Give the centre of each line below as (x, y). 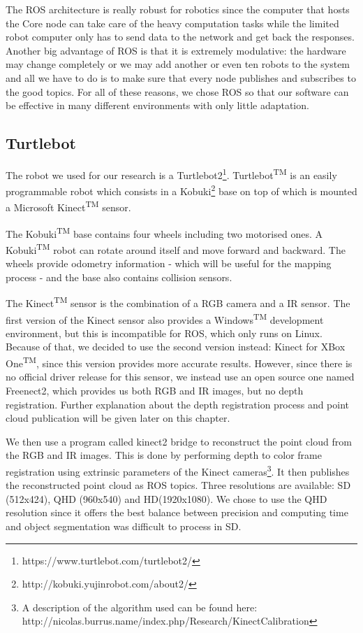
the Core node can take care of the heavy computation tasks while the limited (172, 23)
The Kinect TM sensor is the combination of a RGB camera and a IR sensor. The (178, 302)
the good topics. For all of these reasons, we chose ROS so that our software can (177, 91)
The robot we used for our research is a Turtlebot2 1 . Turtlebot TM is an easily (171, 173)
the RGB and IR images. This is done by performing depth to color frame (164, 455)
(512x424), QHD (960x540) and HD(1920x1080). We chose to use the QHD (166, 498)
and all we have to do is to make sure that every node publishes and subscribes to (181, 77)
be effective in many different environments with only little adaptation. (157, 105)
